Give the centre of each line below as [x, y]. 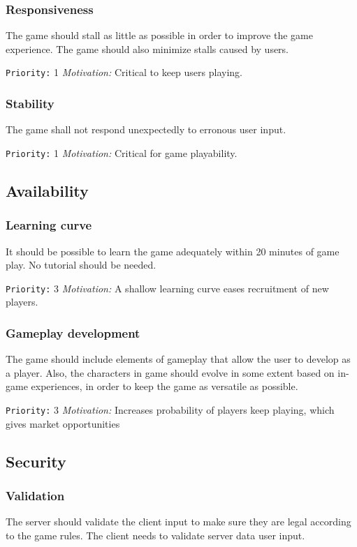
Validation [35, 495]
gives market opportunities [63, 423]
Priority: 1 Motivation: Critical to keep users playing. [124, 72]
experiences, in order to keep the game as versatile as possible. [165, 386]
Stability [30, 103]
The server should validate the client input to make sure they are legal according [178, 522]
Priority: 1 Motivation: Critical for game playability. [122, 152]
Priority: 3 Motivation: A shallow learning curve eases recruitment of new [167, 288]
